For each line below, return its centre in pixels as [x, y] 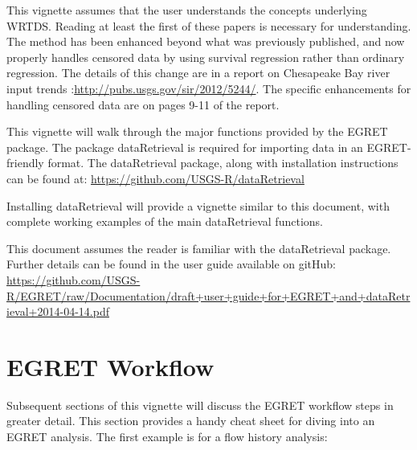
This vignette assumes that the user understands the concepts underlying [187, 10]
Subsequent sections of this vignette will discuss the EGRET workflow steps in [200, 405]
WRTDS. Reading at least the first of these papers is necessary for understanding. [209, 25]
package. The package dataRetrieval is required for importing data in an [185, 147]
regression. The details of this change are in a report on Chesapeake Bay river [198, 73]
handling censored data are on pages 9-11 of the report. [143, 104]
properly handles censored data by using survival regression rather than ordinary [206, 57]
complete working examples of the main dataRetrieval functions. [165, 221]
